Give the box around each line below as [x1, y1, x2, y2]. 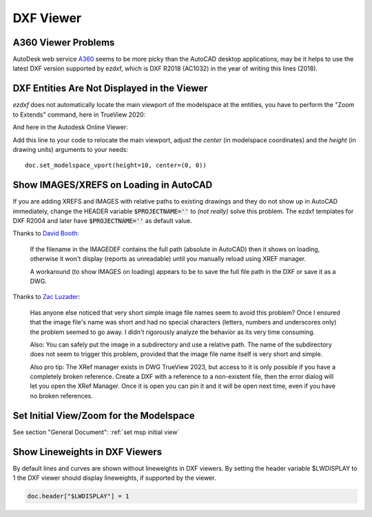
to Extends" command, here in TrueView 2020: [12, 110, 146, 119]
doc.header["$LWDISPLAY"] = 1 [27, 492, 130, 500]
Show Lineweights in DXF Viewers [12, 446, 163, 458]
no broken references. [30, 391, 93, 400]
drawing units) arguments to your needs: [12, 145, 129, 153]
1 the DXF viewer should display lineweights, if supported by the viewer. [12, 474, 216, 482]
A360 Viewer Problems [12, 37, 115, 48]
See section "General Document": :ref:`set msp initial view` [12, 428, 180, 436]
